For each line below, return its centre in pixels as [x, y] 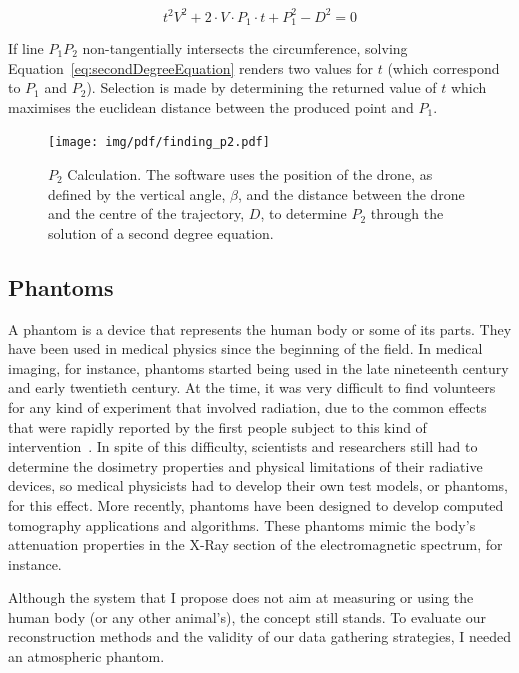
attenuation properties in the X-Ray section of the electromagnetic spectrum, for [255, 544]
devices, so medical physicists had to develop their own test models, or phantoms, [258, 485]
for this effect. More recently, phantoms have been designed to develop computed [256, 504]
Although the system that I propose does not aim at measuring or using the [241, 597]
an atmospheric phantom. [86, 656]
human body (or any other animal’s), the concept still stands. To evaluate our [247, 616]
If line [26, 47]
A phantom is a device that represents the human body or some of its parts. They [260, 328]
